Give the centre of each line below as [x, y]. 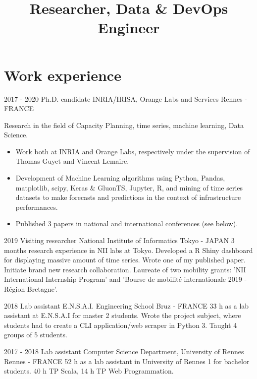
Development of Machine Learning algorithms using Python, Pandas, [120, 178]
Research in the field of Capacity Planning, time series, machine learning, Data [124, 125]
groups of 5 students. [36, 335]
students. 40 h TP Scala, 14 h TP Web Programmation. [89, 371]
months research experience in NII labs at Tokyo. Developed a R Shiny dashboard [128, 250]
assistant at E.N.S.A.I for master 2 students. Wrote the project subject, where [123, 315]
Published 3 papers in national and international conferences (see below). [127, 223]
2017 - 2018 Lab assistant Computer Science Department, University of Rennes [124, 351]
